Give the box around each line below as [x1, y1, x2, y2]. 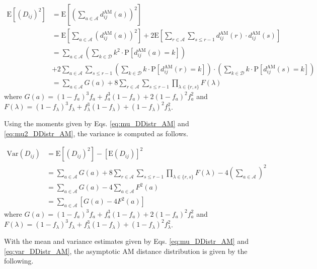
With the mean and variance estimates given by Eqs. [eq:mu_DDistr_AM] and [4, 236, 249, 246]
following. [4, 255, 34, 266]
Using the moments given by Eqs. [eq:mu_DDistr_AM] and [4, 118, 189, 129]
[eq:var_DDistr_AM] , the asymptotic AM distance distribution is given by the [4, 245, 248, 256]
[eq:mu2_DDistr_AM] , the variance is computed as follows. [4, 128, 188, 138]
